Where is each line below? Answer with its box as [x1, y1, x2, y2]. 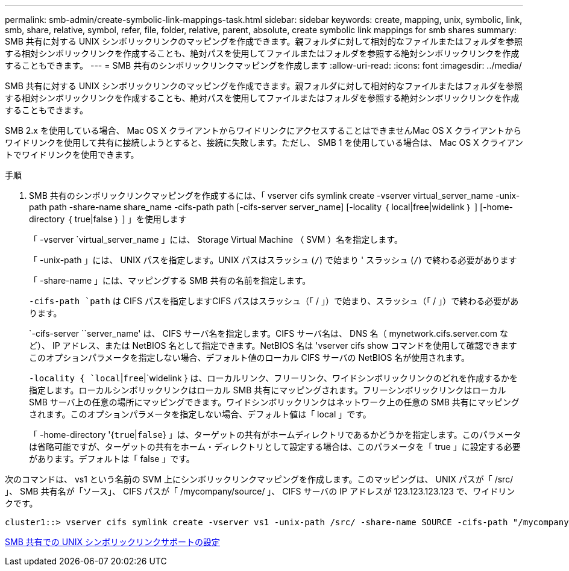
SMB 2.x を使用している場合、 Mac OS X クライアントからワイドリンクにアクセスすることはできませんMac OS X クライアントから [5, 125, 522, 136]
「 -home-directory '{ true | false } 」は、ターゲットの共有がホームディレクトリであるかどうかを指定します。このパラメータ [29, 429, 521, 440]
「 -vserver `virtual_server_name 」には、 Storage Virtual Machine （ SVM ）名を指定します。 [29, 234, 403, 245]
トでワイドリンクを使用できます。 [5, 149, 139, 160]
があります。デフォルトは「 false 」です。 [29, 454, 195, 464]
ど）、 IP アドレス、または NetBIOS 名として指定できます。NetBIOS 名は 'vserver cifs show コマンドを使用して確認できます [29, 340, 517, 351]
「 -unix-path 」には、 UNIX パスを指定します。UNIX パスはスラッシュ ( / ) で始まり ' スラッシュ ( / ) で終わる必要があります [29, 255, 517, 265]
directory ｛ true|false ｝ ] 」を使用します [29, 214, 187, 224]
